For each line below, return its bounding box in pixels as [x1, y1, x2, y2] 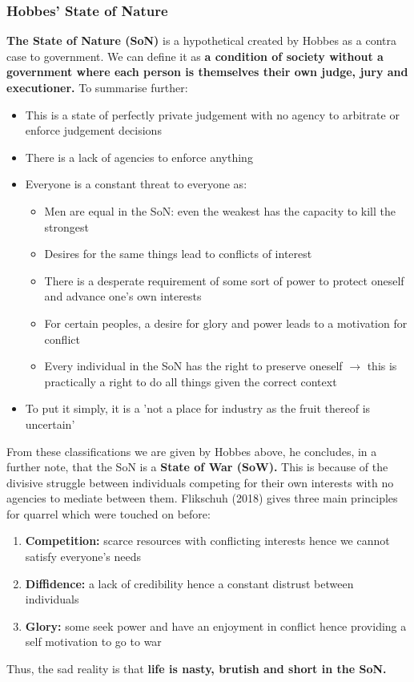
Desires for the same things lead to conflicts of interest [44, 245, 312, 262]
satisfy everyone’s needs [25, 548, 142, 565]
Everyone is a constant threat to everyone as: [25, 176, 247, 192]
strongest [44, 218, 90, 235]
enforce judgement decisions [25, 122, 162, 139]
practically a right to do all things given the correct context [44, 373, 337, 389]
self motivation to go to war [25, 633, 162, 650]
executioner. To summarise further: [6, 79, 188, 95]
